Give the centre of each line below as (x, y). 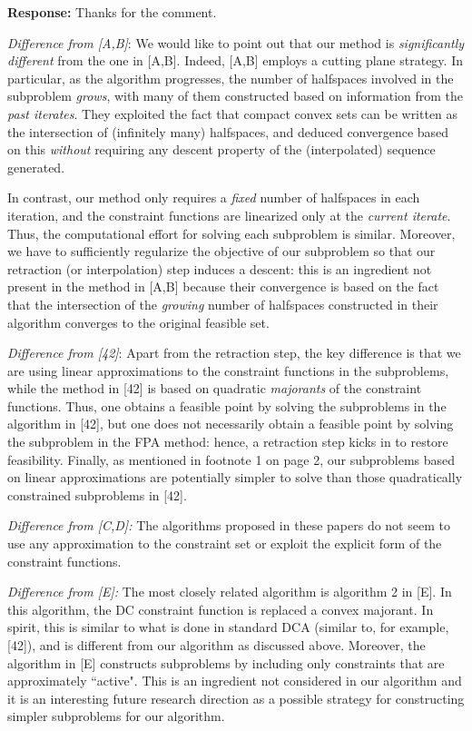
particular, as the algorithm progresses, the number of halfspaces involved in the (231, 78)
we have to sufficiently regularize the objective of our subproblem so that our (221, 251)
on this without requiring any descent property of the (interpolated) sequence (221, 149)
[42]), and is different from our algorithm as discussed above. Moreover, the (216, 645)
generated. (36, 167)
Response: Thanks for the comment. (112, 12)
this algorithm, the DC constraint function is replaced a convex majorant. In (221, 609)
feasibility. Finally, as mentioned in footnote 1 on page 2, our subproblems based (231, 459)
